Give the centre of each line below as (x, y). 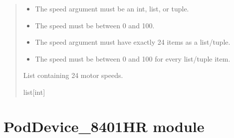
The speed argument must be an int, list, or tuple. (112, 8)
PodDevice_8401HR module (104, 126)
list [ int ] (34, 92)
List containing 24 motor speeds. (73, 75)
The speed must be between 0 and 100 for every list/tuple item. (133, 58)
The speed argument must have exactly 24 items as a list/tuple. (133, 42)
